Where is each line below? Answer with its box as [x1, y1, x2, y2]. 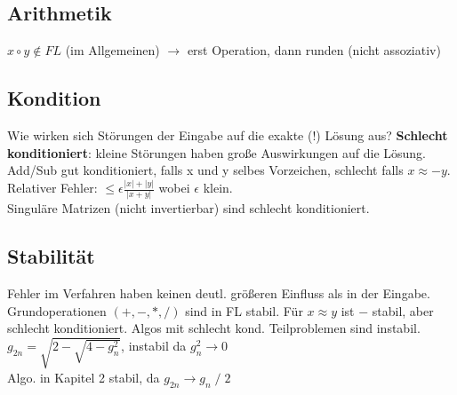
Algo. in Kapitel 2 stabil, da [7, 367, 160, 386]
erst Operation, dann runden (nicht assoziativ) [187, 41, 441, 59]
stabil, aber [372, 301, 434, 320]
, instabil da [121, 336, 187, 354]
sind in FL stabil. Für [185, 301, 303, 320]
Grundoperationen [7, 301, 107, 320]
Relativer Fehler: [7, 178, 98, 197]
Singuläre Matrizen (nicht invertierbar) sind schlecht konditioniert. [7, 199, 370, 217]
